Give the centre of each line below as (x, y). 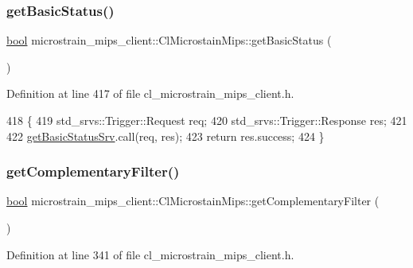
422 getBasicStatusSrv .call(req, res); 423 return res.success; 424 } (166, 136)
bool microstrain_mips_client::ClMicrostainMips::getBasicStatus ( (169, 40)
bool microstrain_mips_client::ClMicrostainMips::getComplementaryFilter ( (193, 201)
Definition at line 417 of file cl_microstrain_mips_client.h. (150, 93)
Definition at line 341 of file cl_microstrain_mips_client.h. (150, 254)
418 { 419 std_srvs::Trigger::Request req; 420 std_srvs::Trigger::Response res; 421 (207, 120)
